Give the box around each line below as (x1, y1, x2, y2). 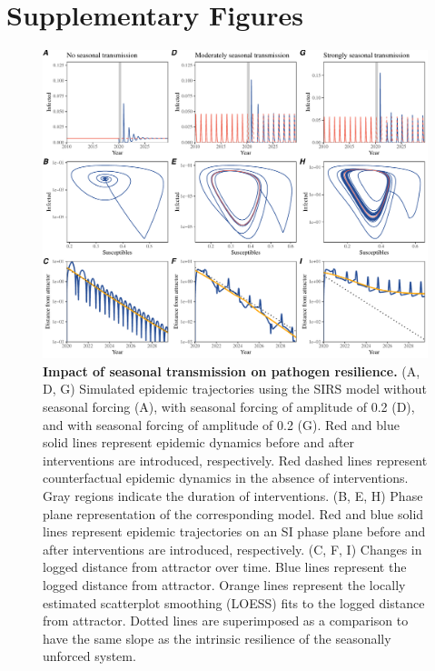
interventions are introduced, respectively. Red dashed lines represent (43, 450, 428, 469)
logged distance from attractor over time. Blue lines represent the (43, 557, 407, 576)
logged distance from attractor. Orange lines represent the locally (43, 575, 406, 594)
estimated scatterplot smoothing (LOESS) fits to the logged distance (43, 593, 425, 612)
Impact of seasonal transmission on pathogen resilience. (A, (43, 361, 420, 380)
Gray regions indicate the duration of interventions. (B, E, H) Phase (43, 486, 423, 505)
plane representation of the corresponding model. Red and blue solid (43, 504, 424, 523)
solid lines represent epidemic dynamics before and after (43, 433, 355, 452)
